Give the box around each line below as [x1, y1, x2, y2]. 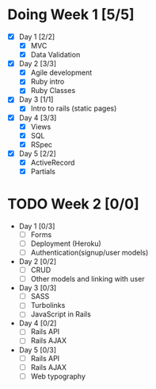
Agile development [30, 68, 93, 77]
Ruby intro [30, 77, 65, 87]
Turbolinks [30, 301, 66, 310]
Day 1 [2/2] [18, 32, 55, 41]
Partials [30, 166, 56, 176]
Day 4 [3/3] [18, 113, 57, 123]
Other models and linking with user [30, 274, 145, 284]
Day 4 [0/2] [18, 318, 57, 328]
